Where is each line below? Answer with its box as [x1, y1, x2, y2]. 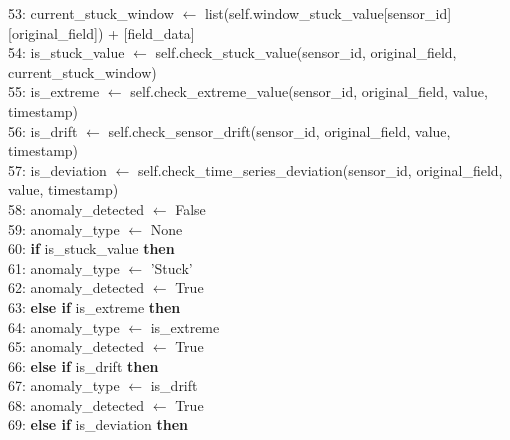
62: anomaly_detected [8, 277, 145, 298]
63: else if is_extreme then [8, 296, 181, 317]
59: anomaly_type [8, 218, 120, 239]
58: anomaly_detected [8, 198, 145, 219]
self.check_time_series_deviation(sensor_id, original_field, [137, 159, 503, 180]
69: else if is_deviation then [8, 414, 189, 435]
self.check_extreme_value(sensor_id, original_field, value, [130, 81, 488, 102]
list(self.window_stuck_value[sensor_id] [204, 3, 452, 23]
